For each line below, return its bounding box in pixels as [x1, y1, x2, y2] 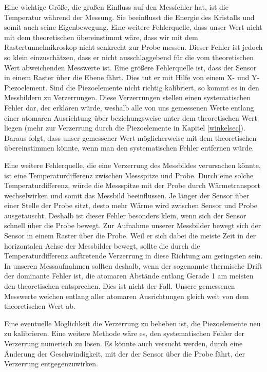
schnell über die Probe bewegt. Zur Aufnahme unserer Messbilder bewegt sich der [4, 220, 261, 231]
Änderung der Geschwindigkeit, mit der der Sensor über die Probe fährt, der [4, 348, 245, 359]
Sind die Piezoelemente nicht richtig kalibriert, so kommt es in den [49, 82, 259, 92]
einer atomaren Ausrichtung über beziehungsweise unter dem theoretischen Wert [4, 112, 257, 123]
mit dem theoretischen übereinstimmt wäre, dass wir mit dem [4, 31, 198, 42]
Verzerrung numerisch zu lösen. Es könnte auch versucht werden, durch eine [4, 338, 243, 348]
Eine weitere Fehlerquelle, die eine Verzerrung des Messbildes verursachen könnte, [4, 159, 261, 170]
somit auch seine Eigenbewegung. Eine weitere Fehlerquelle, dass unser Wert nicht [4, 22, 262, 32]
